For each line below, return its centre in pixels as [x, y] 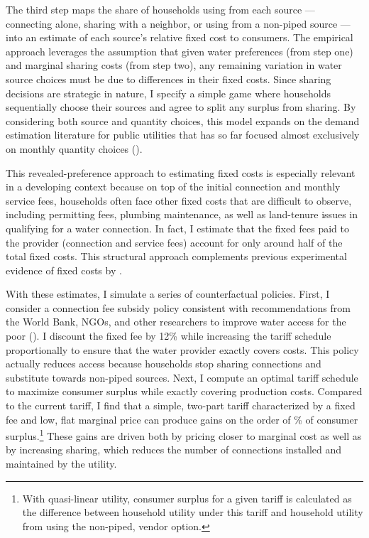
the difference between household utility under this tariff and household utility [193, 512]
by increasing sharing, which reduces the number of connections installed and [174, 450]
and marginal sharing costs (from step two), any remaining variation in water [174, 65]
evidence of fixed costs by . [64, 270]
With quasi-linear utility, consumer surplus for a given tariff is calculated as [187, 498]
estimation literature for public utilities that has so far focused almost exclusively [183, 135]
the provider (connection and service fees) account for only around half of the [174, 242]
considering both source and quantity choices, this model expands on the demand [183, 120]
